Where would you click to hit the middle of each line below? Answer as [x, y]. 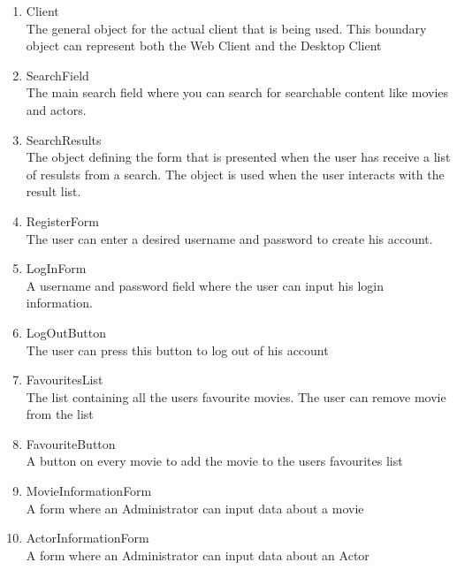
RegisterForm [63, 220]
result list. [53, 191]
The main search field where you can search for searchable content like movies [237, 92]
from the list [60, 414]
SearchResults [64, 139]
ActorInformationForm [88, 538]
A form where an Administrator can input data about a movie [195, 508]
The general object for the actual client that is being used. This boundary [226, 28]
